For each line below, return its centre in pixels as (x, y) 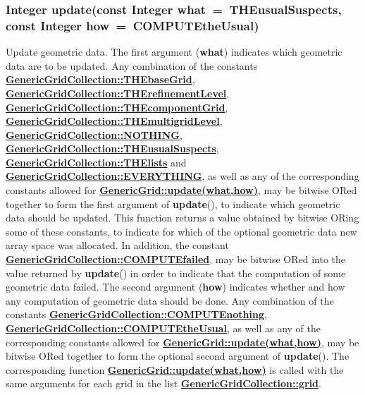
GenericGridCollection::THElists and (96, 162)
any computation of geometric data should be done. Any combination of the (170, 300)
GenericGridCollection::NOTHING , (94, 134)
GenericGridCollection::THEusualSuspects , (112, 148)
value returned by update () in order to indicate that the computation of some (176, 273)
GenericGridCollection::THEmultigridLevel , (114, 121)
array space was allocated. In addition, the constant (117, 245)
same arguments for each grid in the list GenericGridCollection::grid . (163, 383)
